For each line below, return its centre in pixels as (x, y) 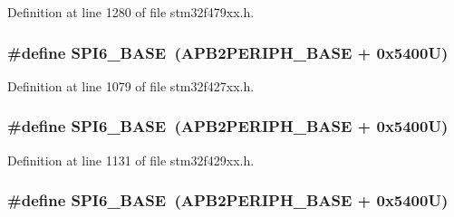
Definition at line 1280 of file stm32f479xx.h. (131, 12)
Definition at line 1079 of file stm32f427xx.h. (131, 85)
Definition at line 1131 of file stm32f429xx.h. (131, 160)
